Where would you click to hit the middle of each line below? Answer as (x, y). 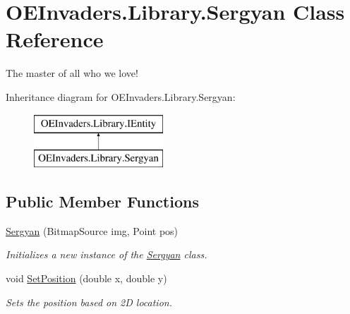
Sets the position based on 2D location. (89, 302)
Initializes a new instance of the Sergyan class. (107, 254)
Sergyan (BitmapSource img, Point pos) (92, 230)
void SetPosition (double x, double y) (86, 278)
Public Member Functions (102, 201)
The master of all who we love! (72, 73)
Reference (55, 39)
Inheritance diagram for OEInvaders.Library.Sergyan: (121, 96)
